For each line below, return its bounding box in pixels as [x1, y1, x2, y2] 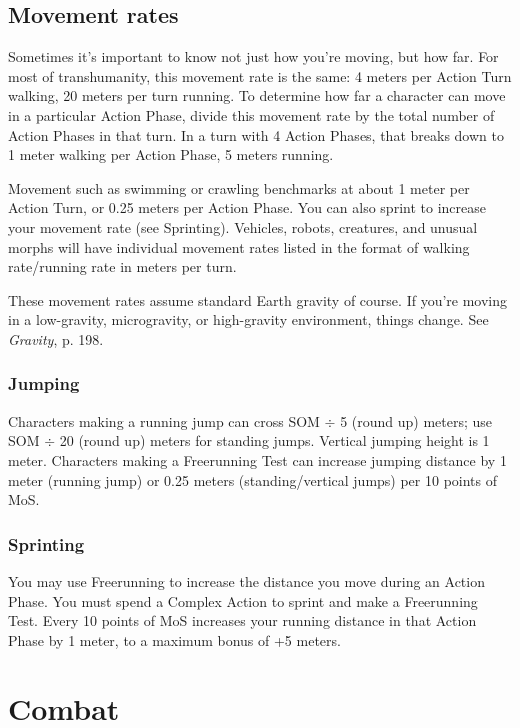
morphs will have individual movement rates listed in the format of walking [8, 236, 470, 257]
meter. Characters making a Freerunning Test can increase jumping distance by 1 [8, 449, 507, 470]
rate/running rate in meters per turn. [8, 256, 237, 277]
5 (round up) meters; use [340, 410, 493, 431]
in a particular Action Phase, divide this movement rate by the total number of [8, 104, 495, 125]
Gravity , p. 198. [8, 328, 104, 349]
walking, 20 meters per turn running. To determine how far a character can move [8, 85, 506, 106]
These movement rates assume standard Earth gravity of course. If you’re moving [8, 289, 508, 310]
